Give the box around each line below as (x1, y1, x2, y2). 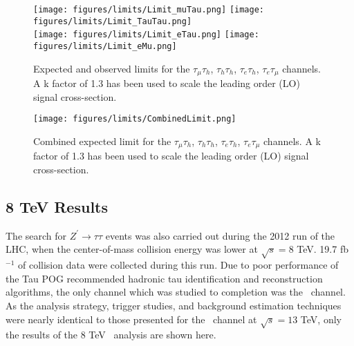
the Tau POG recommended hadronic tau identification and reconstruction (6, 271, 323, 285)
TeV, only (300, 311, 342, 326)
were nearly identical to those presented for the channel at (6, 311, 257, 326)
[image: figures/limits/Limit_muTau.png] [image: (33, 5, 264, 15)
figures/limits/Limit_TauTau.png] (33, 16, 192, 26)
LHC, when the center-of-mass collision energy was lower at (6, 242, 258, 256)
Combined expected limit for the (33, 133, 171, 148)
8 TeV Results (6, 195, 109, 217)
